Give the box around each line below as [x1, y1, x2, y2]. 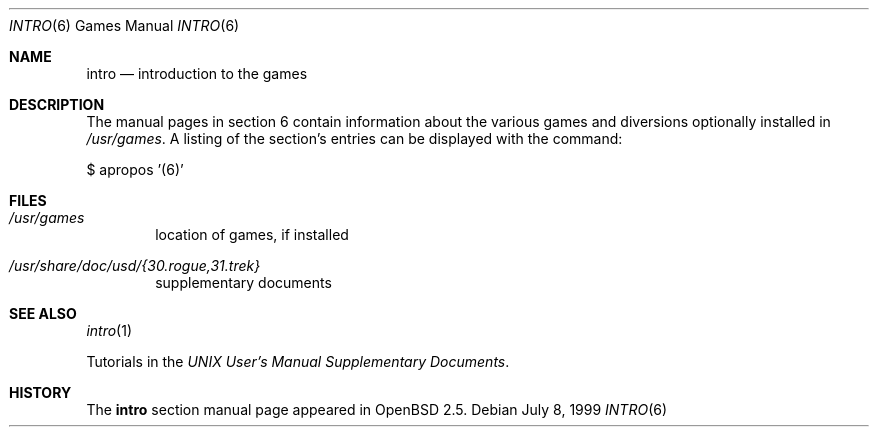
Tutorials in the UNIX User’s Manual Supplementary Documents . [86, 353, 510, 370]
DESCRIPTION [9, 96, 105, 113]
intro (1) [86, 322, 133, 339]
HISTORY [9, 384, 72, 401]
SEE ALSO [9, 305, 77, 322]
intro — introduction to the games [86, 65, 308, 82]
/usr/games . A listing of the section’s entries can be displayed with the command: [86, 130, 623, 147]
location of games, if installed [155, 226, 349, 243]
